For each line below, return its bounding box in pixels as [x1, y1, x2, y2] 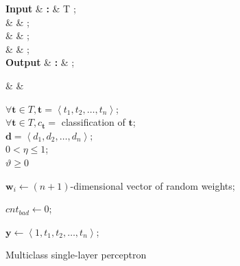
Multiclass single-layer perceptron [5, 247, 147, 262]
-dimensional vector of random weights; [70, 178, 235, 192]
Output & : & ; [5, 55, 75, 69]
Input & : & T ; [5, 1, 76, 15]
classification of [61, 115, 125, 129]
